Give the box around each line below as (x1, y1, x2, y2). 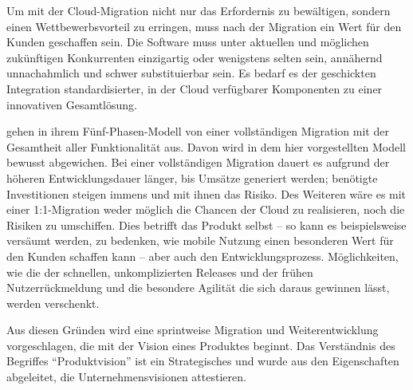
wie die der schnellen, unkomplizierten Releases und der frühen (6, 263, 313, 280)
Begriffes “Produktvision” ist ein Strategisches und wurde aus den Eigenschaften (6, 353, 399, 369)
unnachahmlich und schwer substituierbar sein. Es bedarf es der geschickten (6, 65, 376, 81)
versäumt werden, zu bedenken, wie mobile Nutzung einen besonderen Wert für (6, 232, 394, 249)
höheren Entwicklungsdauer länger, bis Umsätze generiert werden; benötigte (6, 169, 378, 186)
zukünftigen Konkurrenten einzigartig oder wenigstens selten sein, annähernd (6, 49, 383, 65)
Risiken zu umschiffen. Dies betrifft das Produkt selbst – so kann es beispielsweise (6, 216, 407, 233)
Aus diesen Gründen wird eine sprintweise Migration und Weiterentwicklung (6, 321, 379, 338)
